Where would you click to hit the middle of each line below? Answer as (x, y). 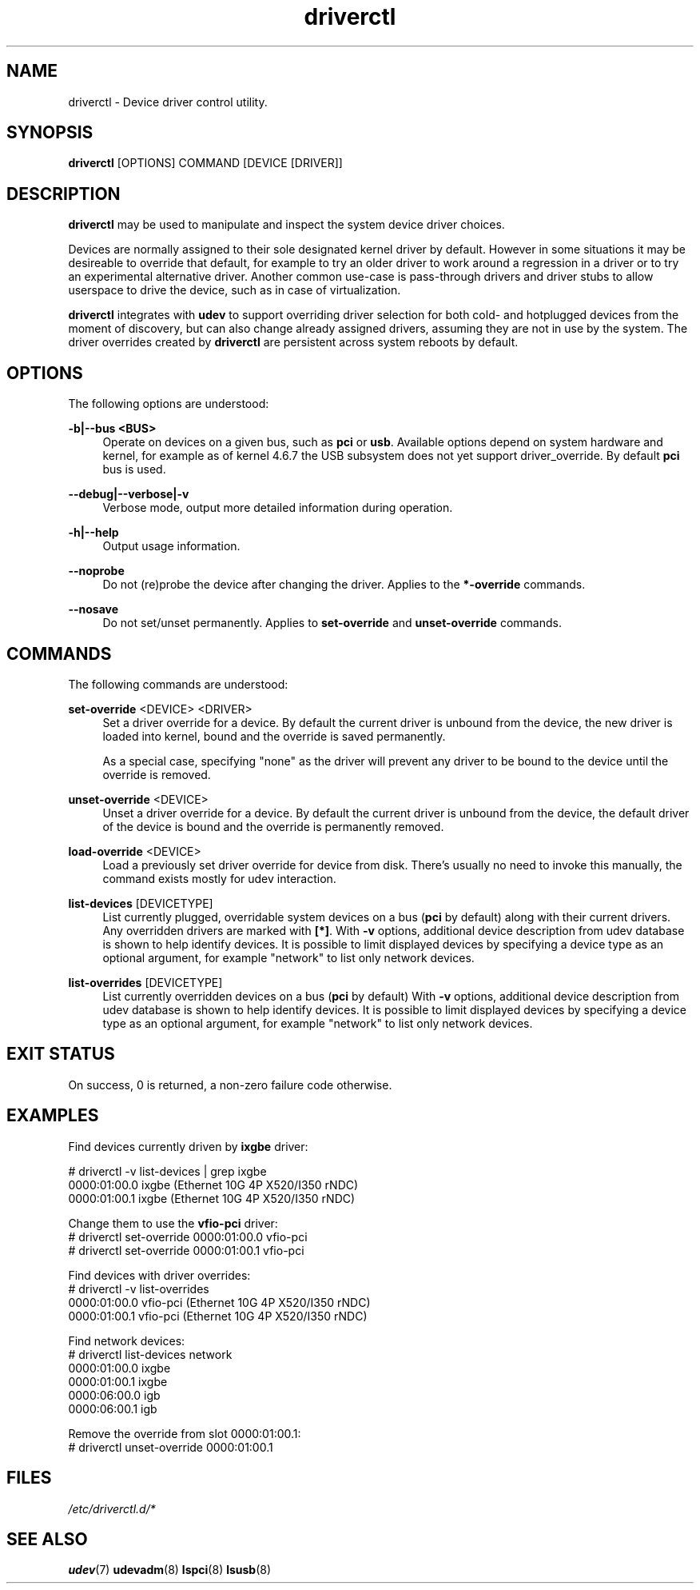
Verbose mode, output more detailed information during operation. (278, 508)
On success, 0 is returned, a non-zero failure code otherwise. (230, 1085)
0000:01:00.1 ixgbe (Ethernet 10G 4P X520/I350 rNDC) (212, 1198)
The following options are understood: (169, 404)
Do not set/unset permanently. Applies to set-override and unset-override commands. (332, 623)
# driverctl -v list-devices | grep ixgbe (167, 1171)
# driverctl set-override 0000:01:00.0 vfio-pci (188, 1236)
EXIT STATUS (61, 1054)
